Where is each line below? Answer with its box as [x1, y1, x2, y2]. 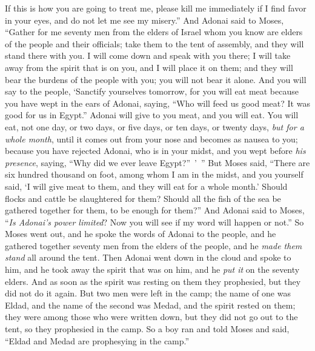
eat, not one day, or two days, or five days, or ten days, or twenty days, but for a [5, 120, 304, 133]
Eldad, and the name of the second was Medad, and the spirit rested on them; [5, 298, 296, 311]
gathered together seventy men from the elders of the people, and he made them [5, 239, 302, 252]
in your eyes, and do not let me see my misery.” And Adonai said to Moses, [5, 13, 284, 26]
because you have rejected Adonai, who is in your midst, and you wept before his [5, 144, 306, 157]
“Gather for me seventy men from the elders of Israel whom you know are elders [5, 25, 303, 38]
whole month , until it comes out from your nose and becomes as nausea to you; [5, 132, 298, 145]
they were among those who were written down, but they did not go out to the [5, 310, 298, 323]
